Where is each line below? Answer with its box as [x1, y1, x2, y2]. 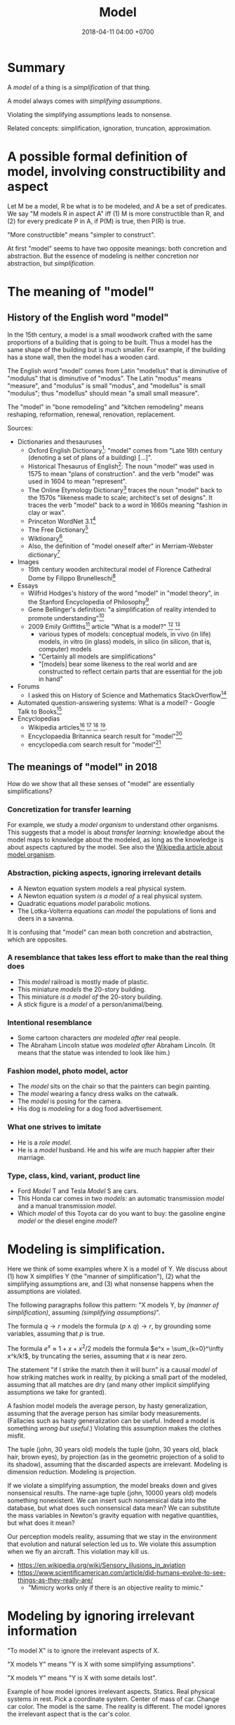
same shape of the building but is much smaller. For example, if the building [7, 345, 226, 354]
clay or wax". [27, 508, 66, 516]
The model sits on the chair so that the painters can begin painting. [17, 1082, 212, 1090]
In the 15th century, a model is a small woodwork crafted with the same [7, 330, 213, 339]
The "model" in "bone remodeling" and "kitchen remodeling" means [7, 402, 204, 411]
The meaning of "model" [7, 283, 155, 299]
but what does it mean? [7, 1519, 75, 1527]
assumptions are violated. [7, 1287, 82, 1295]
